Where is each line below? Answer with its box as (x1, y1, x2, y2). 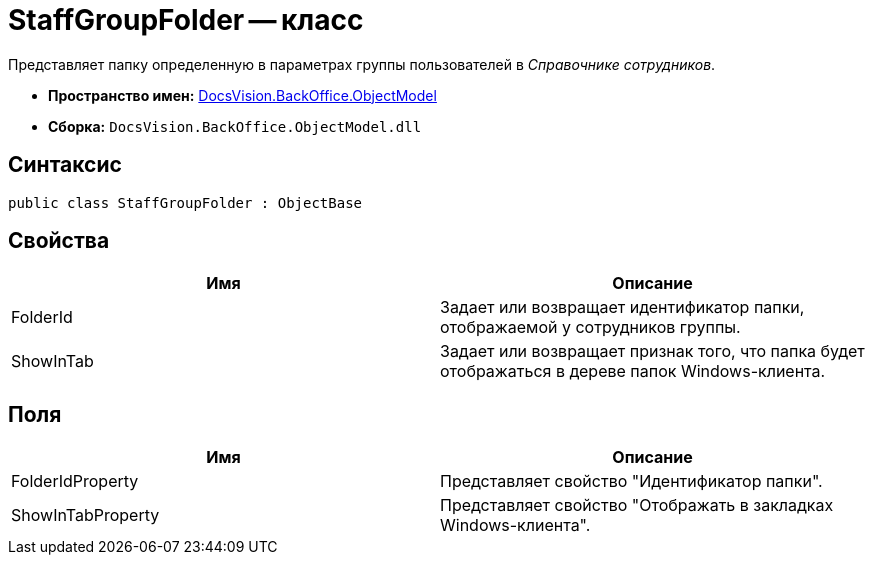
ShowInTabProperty (11, 505, 160, 526)
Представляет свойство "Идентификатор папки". (440, 471, 823, 492)
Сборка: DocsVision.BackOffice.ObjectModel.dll (48, 117, 422, 135)
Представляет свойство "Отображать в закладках (440, 495, 834, 516)
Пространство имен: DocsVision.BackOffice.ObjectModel (48, 86, 437, 104)
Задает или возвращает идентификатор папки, (440, 297, 805, 318)
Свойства (8, 228, 110, 254)
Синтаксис (8, 152, 122, 178)
